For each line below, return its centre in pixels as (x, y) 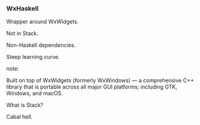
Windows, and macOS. (35, 93)
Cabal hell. (20, 117)
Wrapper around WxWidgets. (43, 22)
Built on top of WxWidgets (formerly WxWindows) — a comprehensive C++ (100, 81)
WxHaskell (23, 8)
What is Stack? (25, 105)
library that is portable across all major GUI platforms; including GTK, (92, 87)
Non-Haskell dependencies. (41, 45)
